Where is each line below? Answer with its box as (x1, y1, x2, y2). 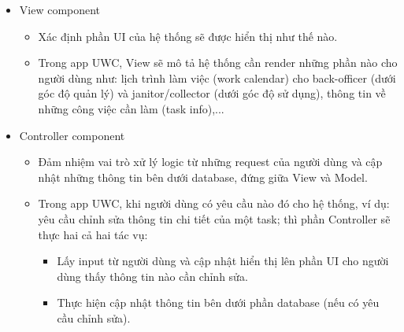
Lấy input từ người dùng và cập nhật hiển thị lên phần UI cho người (57, 253, 389, 269)
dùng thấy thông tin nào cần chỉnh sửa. (57, 267, 248, 284)
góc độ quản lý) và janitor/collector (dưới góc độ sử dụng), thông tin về (38, 85, 386, 101)
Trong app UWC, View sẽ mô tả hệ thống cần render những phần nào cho (38, 54, 398, 71)
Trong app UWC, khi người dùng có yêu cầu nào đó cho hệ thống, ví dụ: (38, 195, 390, 212)
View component (19, 2, 101, 17)
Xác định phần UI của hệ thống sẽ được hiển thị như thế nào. (38, 28, 338, 44)
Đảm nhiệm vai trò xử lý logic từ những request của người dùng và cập (38, 153, 383, 170)
